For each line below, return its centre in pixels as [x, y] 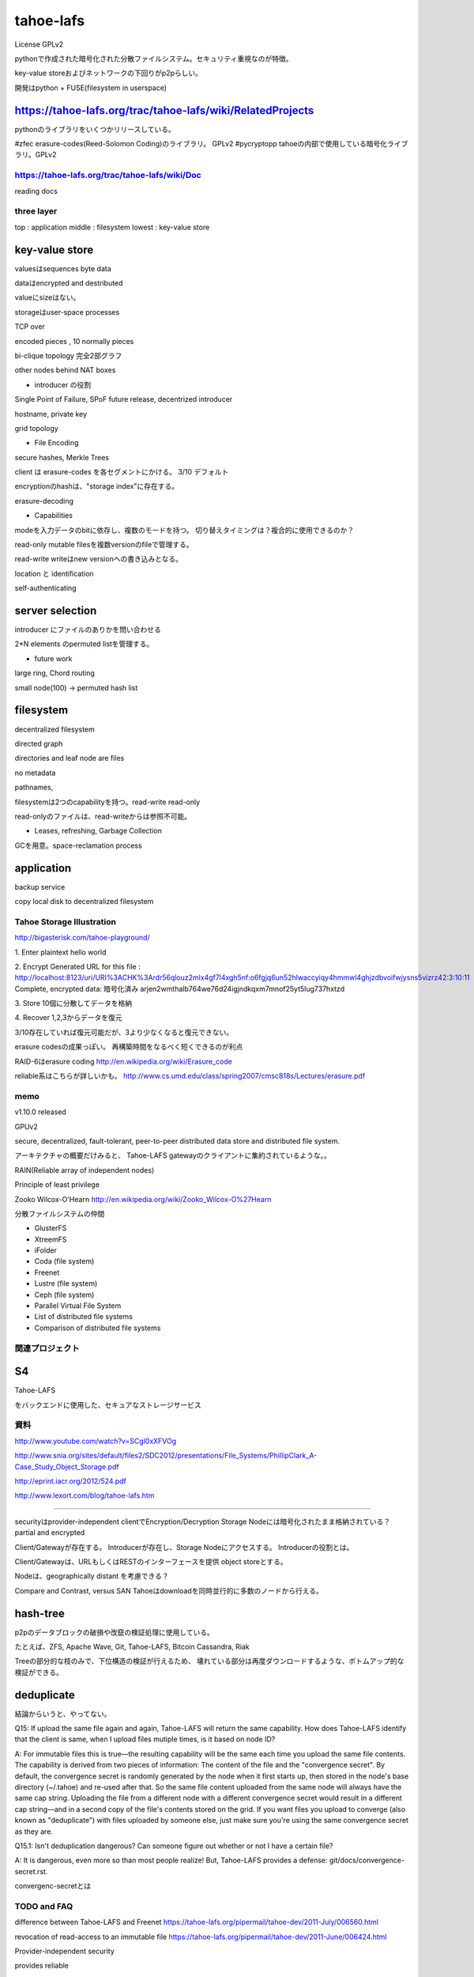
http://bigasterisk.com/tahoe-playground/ [82, 938]
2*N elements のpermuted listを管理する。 [84, 644]
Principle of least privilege [57, 1185]
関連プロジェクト [47, 1348]
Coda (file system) [64, 1261]
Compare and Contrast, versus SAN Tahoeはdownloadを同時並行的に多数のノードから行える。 [169, 1590]
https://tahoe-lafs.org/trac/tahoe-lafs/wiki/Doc [108, 176]
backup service [40, 886]
